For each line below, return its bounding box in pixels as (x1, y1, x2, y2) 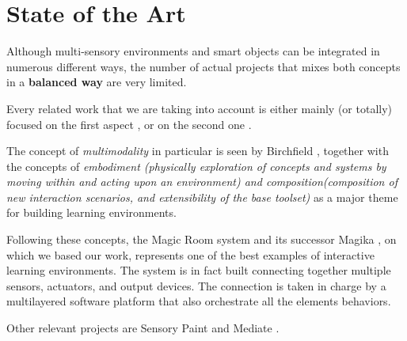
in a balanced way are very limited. (6, 74, 187, 90)
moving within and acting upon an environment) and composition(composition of (6, 173, 397, 190)
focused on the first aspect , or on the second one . (6, 116, 252, 132)
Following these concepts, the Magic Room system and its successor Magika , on (6, 231, 397, 248)
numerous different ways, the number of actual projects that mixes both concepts (6, 58, 401, 74)
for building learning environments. (6, 204, 177, 221)
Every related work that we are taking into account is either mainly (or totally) (6, 100, 393, 116)
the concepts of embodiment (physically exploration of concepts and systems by (6, 157, 386, 174)
